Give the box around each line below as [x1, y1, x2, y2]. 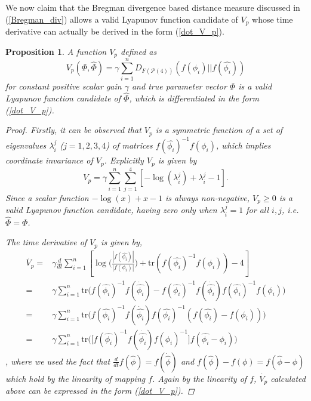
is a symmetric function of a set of [155, 124, 283, 136]
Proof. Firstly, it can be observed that [5, 124, 141, 136]
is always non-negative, [165, 191, 250, 203]
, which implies [215, 139, 271, 152]
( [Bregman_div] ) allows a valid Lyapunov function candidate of [5, 13, 238, 25]
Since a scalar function [5, 191, 89, 203]
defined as [121, 45, 157, 57]
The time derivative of [5, 236, 87, 248]
